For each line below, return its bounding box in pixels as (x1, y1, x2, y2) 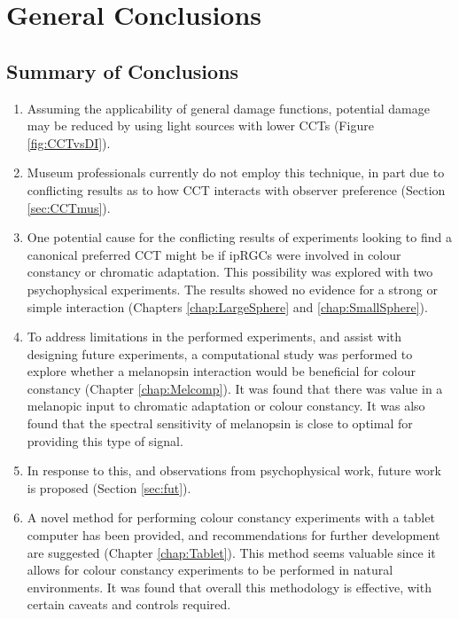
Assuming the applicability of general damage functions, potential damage (27, 98, 430, 117)
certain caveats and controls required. (27, 595, 231, 614)
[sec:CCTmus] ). (27, 198, 111, 216)
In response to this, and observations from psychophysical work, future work (27, 461, 441, 480)
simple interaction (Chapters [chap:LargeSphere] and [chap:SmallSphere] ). (27, 297, 428, 316)
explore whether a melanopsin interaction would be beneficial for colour (27, 362, 416, 380)
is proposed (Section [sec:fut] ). (27, 478, 191, 497)
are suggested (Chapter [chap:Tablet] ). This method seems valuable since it (27, 543, 436, 561)
